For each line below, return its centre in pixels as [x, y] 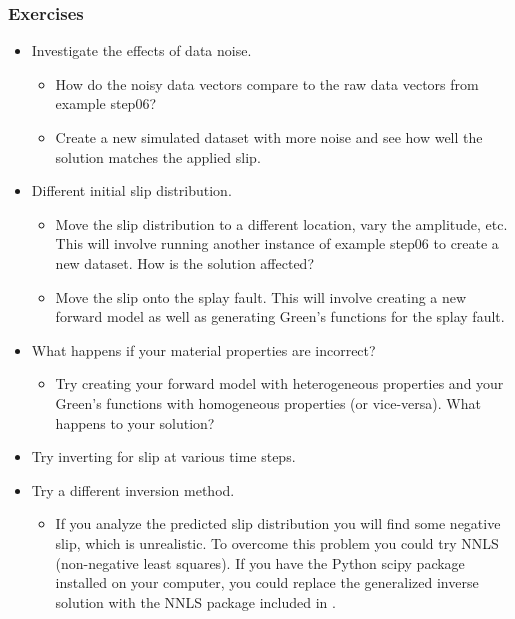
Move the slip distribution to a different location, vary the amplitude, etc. [281, 223]
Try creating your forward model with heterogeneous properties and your [279, 383]
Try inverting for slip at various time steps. [163, 456]
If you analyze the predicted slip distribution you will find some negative [278, 523]
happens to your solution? [135, 422]
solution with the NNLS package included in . [195, 601]
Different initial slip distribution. [131, 190]
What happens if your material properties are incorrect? [203, 349]
